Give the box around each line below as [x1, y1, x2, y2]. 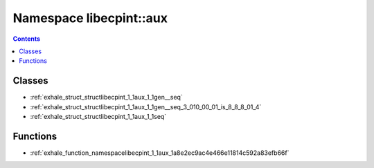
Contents [12, 35, 41, 43]
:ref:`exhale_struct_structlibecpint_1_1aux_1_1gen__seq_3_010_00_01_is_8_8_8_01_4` [30, 102, 262, 111]
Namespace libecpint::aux [12, 10, 168, 26]
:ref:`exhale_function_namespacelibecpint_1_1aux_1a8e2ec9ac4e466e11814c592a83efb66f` [30, 149, 290, 157]
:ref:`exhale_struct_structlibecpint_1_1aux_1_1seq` [30, 113, 167, 121]
